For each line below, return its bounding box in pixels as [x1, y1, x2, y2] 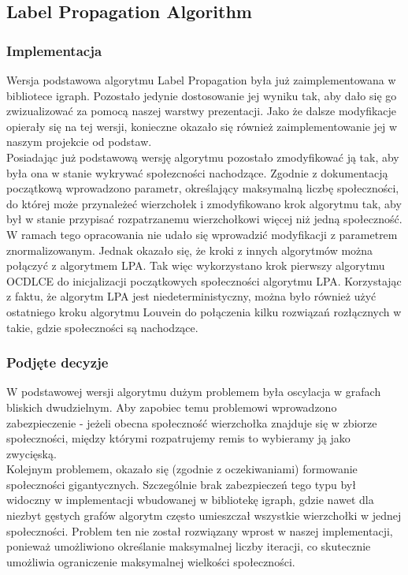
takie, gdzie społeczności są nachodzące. [6, 319, 198, 335]
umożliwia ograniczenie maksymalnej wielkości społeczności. [6, 553, 295, 569]
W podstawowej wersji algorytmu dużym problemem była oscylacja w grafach [6, 383, 381, 400]
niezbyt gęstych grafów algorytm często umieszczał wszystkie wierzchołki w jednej [6, 507, 402, 524]
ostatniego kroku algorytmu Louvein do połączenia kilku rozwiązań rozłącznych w [6, 303, 402, 319]
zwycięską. [6, 445, 57, 461]
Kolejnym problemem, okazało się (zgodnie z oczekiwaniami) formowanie [6, 461, 358, 477]
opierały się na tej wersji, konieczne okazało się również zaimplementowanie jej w [6, 118, 398, 134]
